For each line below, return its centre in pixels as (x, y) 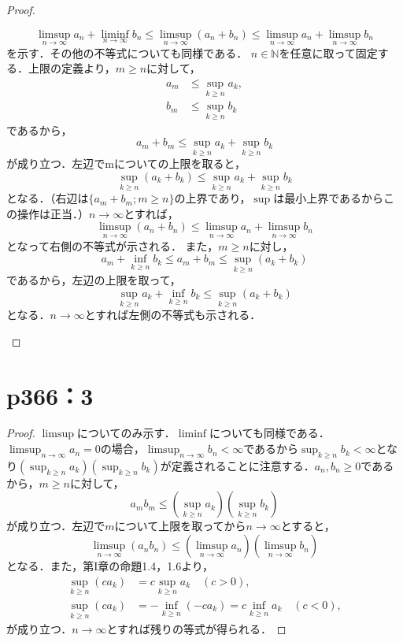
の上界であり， (213, 198)
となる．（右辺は (48, 198)
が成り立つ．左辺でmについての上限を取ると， (126, 163)
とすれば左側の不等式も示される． (173, 315)
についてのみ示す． (126, 433)
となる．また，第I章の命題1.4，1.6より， (110, 566)
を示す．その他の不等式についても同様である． (127, 52)
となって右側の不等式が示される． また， (113, 245)
